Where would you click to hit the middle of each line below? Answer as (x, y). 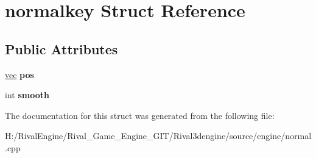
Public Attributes (61, 48)
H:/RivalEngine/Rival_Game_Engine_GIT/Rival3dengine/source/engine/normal (158, 136)
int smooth (27, 95)
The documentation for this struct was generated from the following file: (140, 115)
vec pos (19, 74)
